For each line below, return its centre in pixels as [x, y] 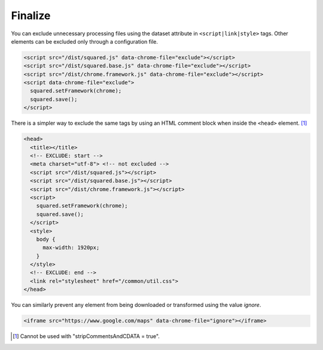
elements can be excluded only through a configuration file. [85, 41]
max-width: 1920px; [71, 248]
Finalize [31, 16]
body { [46, 239]
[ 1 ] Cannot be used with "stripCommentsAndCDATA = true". [86, 336]
